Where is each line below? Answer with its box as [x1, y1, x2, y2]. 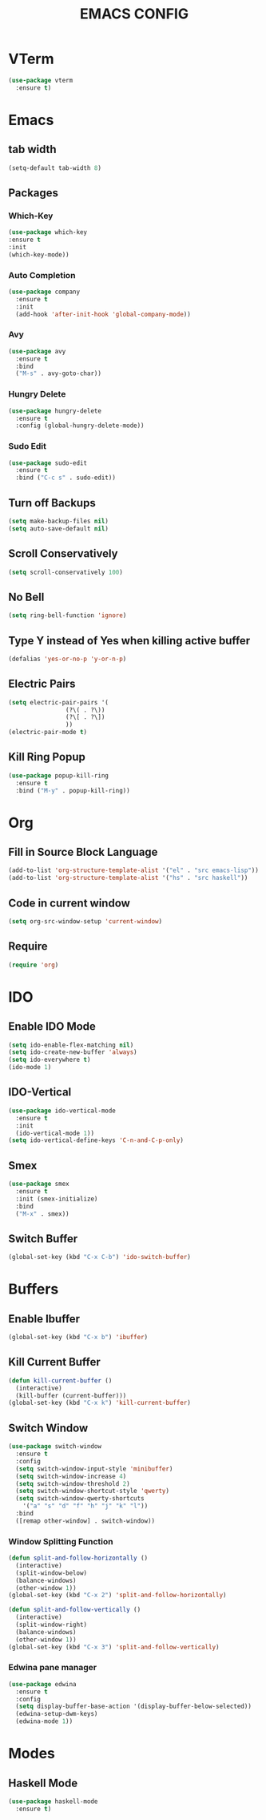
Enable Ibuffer [8, 1312, 81, 1326]
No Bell [8, 590, 45, 603]
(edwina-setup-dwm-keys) [15, 1710, 98, 1718]
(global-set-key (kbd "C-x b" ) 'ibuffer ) [8, 1334, 149, 1342]
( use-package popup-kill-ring [8, 771, 109, 780]
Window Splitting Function [8, 1535, 113, 1547]
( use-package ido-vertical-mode [8, 1107, 116, 1115]
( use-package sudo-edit [8, 458, 88, 467]
